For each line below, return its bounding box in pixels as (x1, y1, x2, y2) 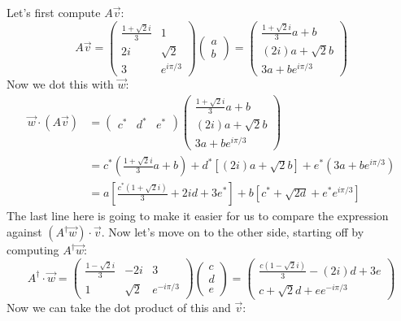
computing (7, 241, 59, 258)
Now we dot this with (7, 76, 114, 93)
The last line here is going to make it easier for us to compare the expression (7, 207, 389, 224)
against (7, 223, 42, 240)
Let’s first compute (7, 4, 101, 20)
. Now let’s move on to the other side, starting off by (101, 223, 364, 240)
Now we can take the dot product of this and (7, 298, 231, 315)
